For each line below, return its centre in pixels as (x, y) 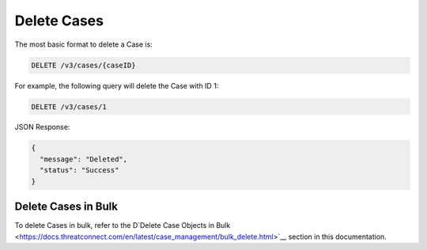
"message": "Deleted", (84, 159)
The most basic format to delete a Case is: (84, 44)
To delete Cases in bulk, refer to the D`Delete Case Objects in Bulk (123, 225)
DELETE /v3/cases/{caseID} (83, 65)
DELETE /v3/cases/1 (69, 106)
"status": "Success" (79, 170)
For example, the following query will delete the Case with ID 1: (117, 85)
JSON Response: (42, 127)
